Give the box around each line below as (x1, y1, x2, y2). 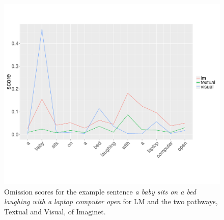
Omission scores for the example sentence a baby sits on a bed (4, 186, 196, 197)
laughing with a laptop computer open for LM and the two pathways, (4, 196, 218, 207)
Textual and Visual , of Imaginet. (4, 206, 106, 216)
